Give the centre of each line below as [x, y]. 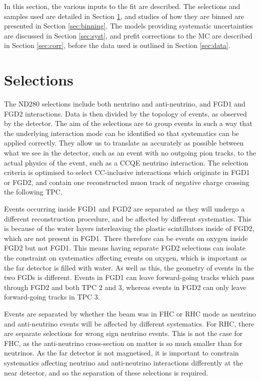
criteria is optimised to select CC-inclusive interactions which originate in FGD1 [127, 172]
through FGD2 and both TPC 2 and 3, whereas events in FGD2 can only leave [125, 287]
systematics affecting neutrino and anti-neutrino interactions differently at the [123, 362]
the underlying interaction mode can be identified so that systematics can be [121, 133]
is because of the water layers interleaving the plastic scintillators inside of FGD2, [129, 228]
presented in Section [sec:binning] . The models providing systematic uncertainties [128, 26]
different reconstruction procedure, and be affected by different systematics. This [128, 218]
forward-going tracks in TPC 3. [52, 297]
